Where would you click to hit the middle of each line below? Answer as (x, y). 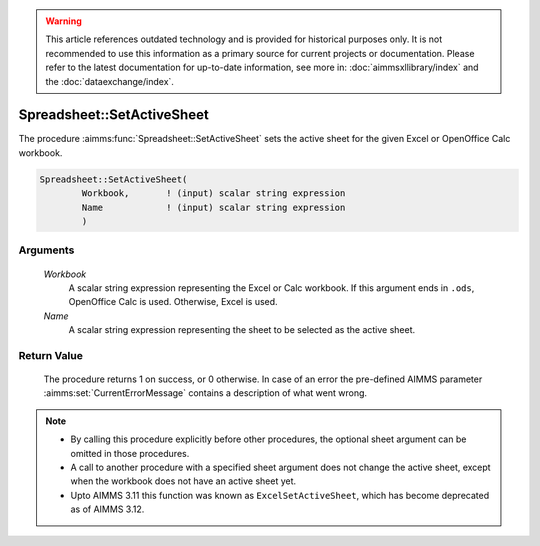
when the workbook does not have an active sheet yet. (183, 481)
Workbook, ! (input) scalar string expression (213, 193)
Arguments (46, 250)
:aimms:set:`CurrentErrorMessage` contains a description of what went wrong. (205, 393)
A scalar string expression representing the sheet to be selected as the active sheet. (242, 330)
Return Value (51, 355)
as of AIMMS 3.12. (107, 509)
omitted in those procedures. (130, 453)
